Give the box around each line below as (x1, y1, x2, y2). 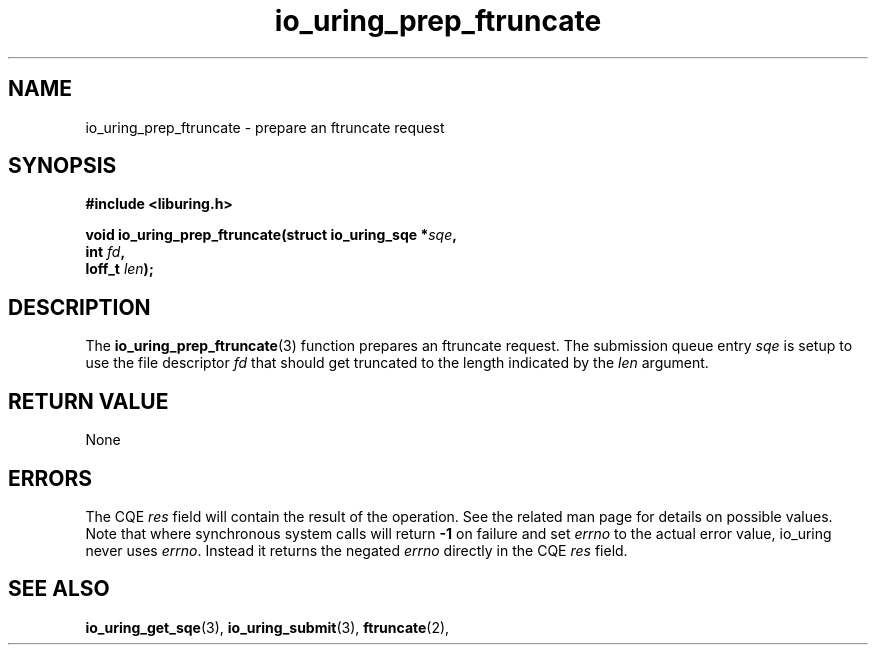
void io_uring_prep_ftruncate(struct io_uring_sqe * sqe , (85, 226, 457, 244)
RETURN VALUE (8, 388, 169, 414)
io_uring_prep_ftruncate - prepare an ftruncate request (85, 118, 445, 136)
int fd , (85, 243, 126, 261)
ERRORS (8, 465, 93, 491)
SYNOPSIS (8, 153, 117, 179)
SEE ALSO (8, 576, 110, 602)
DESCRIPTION (8, 294, 151, 320)
